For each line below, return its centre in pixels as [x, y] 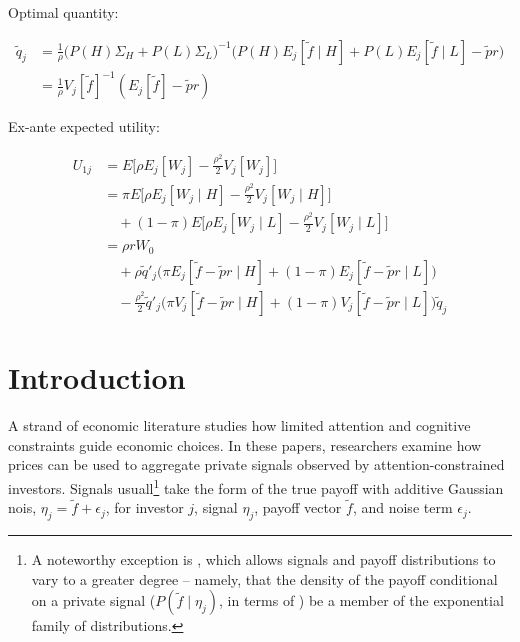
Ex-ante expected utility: [84, 126]
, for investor [144, 507]
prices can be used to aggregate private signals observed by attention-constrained [256, 464]
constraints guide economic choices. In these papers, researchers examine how [245, 444]
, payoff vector [298, 507]
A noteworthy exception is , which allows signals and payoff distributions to [263, 559]
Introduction [97, 377]
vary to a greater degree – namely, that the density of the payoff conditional [264, 578]
